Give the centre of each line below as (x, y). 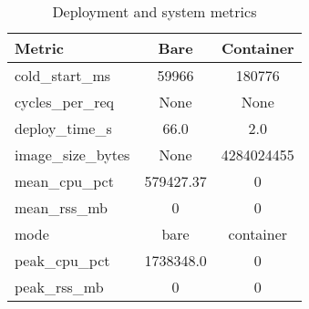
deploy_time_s (63, 128)
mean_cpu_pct (64, 181)
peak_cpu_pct (62, 260)
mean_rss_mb (61, 207)
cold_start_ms (63, 75)
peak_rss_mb (59, 287)
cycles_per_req (65, 102)
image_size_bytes (72, 154)
